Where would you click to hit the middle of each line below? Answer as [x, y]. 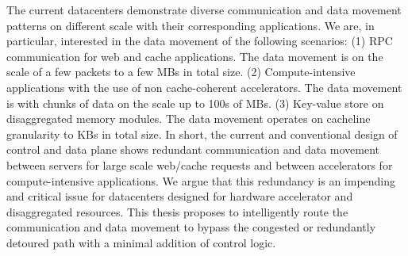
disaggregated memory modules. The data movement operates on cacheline [189, 118]
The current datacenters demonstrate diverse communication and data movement [204, 10]
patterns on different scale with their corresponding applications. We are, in [191, 25]
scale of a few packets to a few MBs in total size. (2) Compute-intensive [181, 72]
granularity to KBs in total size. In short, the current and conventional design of [202, 134]
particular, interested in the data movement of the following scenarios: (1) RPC [200, 41]
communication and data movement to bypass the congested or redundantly [191, 227]
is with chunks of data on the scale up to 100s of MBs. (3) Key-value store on [195, 103]
